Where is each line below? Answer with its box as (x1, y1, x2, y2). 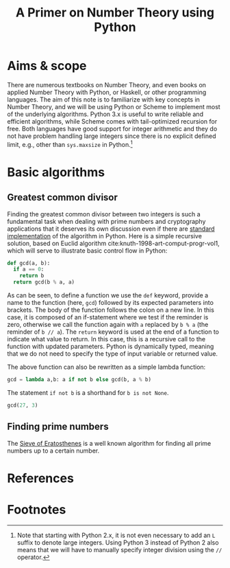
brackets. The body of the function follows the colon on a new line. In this (7, 306, 214, 314)
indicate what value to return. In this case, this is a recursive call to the (7, 335, 206, 343)
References (7, 470, 74, 486)
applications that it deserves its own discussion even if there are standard (7, 225, 215, 233)
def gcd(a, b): (7, 260, 51, 266)
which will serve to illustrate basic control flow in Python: (7, 246, 168, 255)
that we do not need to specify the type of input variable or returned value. (7, 350, 218, 358)
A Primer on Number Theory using (15, 5, 215, 21)
